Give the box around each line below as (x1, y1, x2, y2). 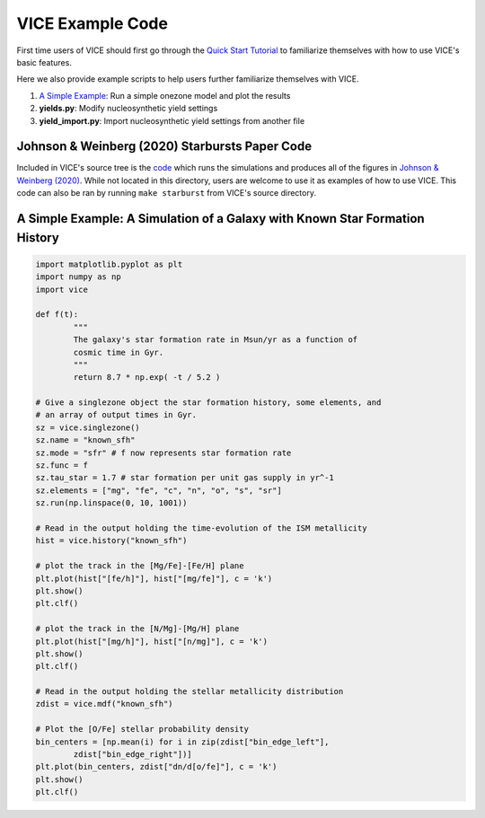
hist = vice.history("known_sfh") (35, 535, 188, 546)
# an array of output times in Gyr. (35, 409, 198, 420)
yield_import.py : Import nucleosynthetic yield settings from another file (39, 115, 305, 126)
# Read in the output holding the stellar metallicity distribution (35, 687, 344, 697)
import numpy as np (35, 272, 121, 282)
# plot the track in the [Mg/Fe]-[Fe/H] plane (35, 561, 244, 571)
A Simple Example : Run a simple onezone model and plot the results (39, 90, 291, 101)
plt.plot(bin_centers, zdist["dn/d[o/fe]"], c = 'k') (35, 761, 278, 772)
